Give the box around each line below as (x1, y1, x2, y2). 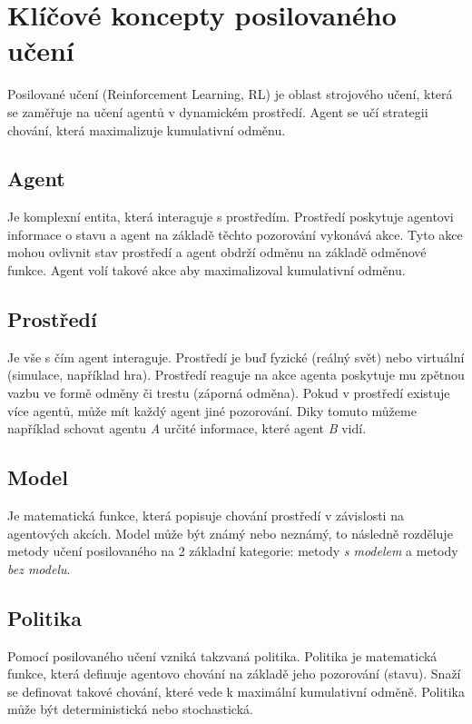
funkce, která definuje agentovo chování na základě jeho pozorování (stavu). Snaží (7, 664, 461, 683)
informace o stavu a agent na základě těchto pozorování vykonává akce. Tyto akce (7, 224, 463, 243)
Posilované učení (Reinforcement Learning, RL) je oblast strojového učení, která (7, 84, 453, 104)
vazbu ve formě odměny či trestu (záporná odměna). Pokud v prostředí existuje (7, 383, 450, 402)
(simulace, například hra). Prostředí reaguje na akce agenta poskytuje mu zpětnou (7, 365, 465, 384)
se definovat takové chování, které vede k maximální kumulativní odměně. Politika (7, 681, 465, 700)
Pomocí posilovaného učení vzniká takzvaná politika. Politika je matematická (7, 646, 438, 665)
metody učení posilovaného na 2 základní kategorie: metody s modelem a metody (7, 541, 458, 560)
